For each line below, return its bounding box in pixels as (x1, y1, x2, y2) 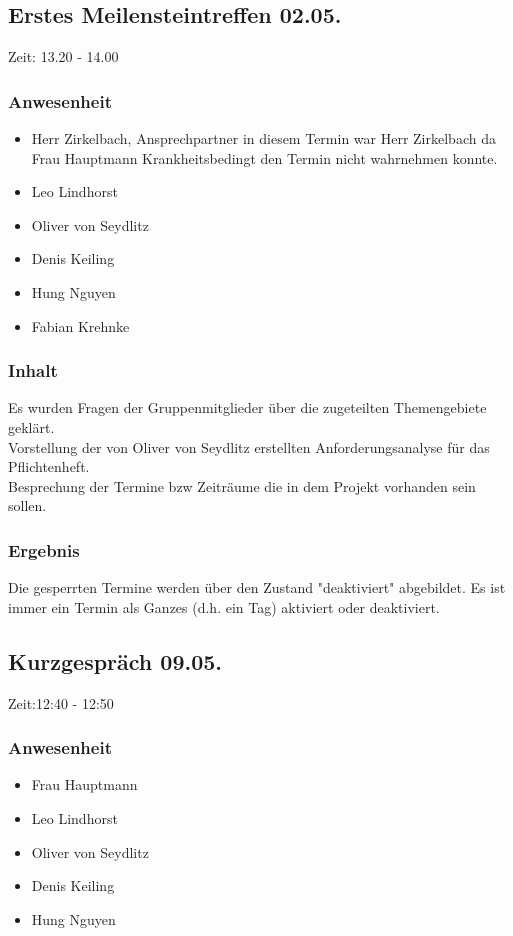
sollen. (8, 495, 47, 516)
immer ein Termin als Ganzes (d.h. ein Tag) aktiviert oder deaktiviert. (8, 596, 440, 617)
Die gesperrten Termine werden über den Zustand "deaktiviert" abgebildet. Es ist (8, 577, 506, 598)
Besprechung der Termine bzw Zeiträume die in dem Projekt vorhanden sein (8, 475, 476, 496)
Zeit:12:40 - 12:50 (8, 692, 114, 713)
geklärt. (8, 416, 55, 437)
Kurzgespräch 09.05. (8, 645, 223, 676)
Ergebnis (8, 537, 80, 562)
